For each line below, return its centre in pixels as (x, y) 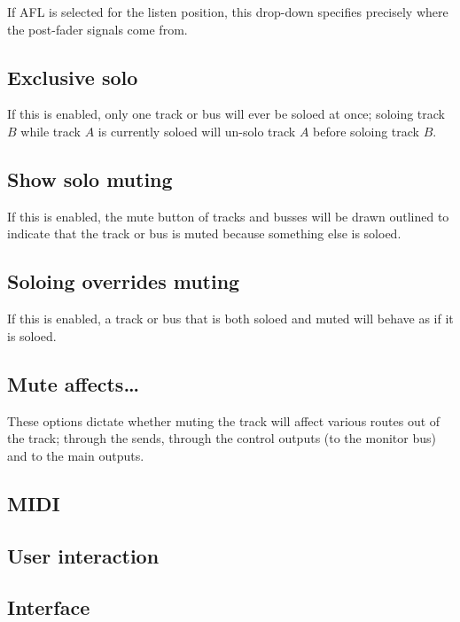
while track (51, 131)
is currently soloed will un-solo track (197, 131)
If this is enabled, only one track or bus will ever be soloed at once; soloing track (226, 114)
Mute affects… (73, 383)
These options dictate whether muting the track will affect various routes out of (224, 420)
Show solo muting (90, 179)
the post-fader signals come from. (97, 29)
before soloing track (366, 131)
